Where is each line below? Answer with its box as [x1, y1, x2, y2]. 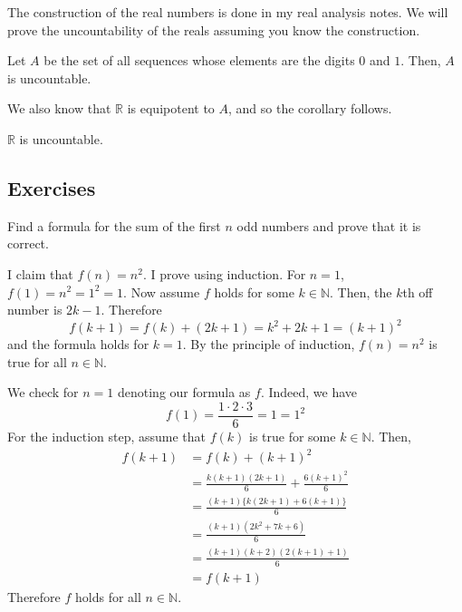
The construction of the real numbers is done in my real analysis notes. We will [7, 3, 448, 21]
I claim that [7, 264, 73, 283]
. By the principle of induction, [182, 335, 355, 354]
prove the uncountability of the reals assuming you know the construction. [7, 20, 420, 39]
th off [402, 282, 433, 301]
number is [7, 300, 63, 319]
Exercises [7, 173, 96, 201]
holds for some [214, 282, 294, 301]
